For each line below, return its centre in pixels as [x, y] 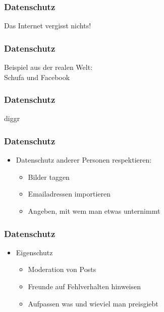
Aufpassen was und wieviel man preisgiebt [93, 303]
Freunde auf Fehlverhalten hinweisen [85, 286]
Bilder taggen [49, 177]
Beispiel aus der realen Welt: [48, 67]
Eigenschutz [34, 252]
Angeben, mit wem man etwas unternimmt [94, 211]
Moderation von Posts [62, 269]
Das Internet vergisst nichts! [48, 26]
